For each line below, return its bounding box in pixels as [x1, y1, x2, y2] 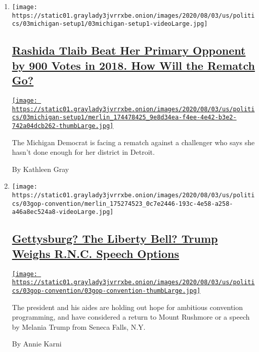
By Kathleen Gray [12, 163, 69, 174]
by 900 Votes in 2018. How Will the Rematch [12, 57, 255, 73]
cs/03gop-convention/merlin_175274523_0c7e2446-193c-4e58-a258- [12, 200, 233, 207]
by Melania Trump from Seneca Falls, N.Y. [12, 321, 146, 332]
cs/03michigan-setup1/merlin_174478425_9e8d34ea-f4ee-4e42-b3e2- [12, 114, 237, 121]
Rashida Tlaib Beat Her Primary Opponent [12, 42, 246, 58]
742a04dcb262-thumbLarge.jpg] [12, 122, 114, 129]
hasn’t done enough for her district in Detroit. [12, 147, 155, 157]
